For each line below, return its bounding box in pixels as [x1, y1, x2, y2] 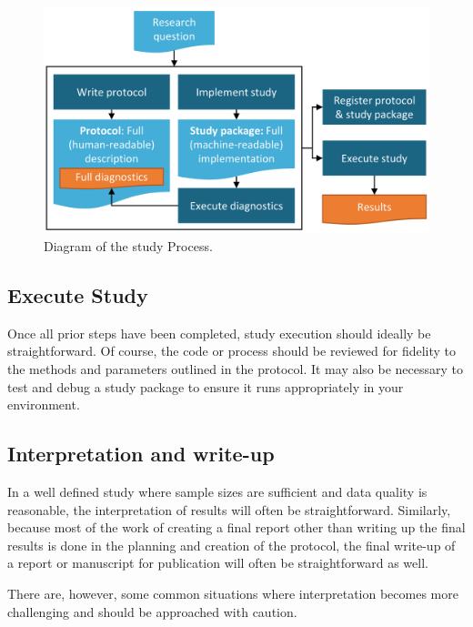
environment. [7, 395, 80, 414]
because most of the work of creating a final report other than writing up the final [7, 518, 466, 537]
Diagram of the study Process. [44, 237, 213, 256]
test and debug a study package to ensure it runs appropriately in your [7, 377, 404, 396]
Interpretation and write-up [7, 440, 275, 468]
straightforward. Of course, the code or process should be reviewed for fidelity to [7, 341, 457, 360]
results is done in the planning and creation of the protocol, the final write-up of [7, 535, 456, 554]
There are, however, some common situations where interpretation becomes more [7, 583, 458, 602]
